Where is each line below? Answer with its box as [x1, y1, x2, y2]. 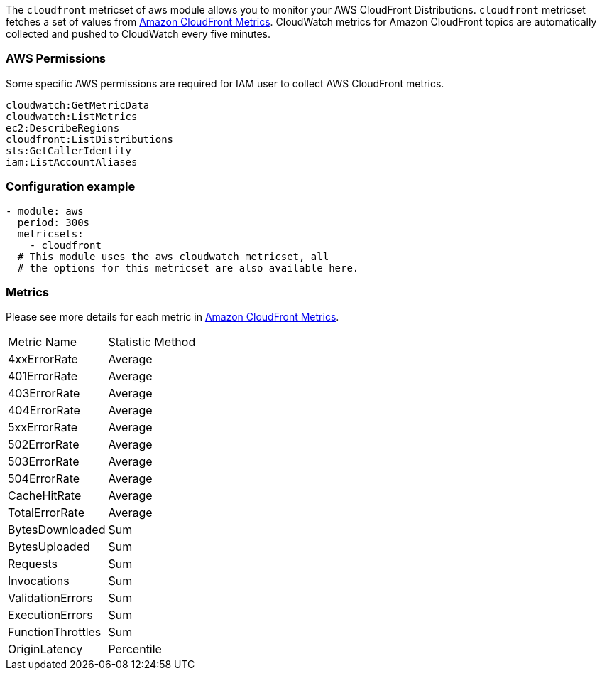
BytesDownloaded [8, 522, 106, 537]
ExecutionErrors [8, 608, 93, 623]
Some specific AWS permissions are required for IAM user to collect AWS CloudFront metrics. [6, 77, 444, 90]
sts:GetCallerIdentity [6, 144, 132, 156]
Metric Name [8, 335, 77, 350]
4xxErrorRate [8, 352, 78, 367]
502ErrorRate [8, 437, 80, 452]
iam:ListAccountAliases [6, 156, 138, 168]
